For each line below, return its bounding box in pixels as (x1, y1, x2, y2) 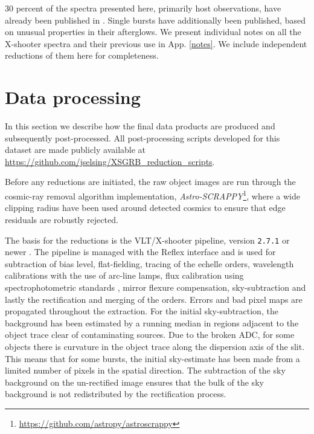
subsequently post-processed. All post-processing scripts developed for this (5, 131, 280, 144)
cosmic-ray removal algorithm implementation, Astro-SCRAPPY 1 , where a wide (5, 188, 300, 202)
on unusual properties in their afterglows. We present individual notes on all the (5, 25, 301, 38)
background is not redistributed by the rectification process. (5, 387, 226, 400)
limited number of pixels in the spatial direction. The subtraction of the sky (5, 364, 286, 377)
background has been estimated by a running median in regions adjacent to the (5, 316, 299, 329)
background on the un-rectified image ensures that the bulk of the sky (5, 375, 264, 388)
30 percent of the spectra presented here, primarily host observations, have (5, 2, 281, 14)
